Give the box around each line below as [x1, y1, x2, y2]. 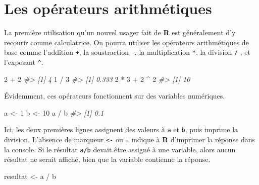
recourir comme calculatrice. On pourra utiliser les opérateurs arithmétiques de [4, 37, 249, 47]
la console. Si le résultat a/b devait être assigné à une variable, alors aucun [4, 144, 236, 154]
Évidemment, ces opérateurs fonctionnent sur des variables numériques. [4, 90, 225, 101]
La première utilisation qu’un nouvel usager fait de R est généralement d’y [4, 27, 236, 38]
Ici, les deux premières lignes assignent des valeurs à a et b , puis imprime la [4, 124, 238, 135]
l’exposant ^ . [4, 56, 43, 67]
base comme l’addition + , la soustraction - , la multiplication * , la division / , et [4, 47, 250, 57]
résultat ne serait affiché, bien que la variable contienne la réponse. [4, 154, 211, 164]
